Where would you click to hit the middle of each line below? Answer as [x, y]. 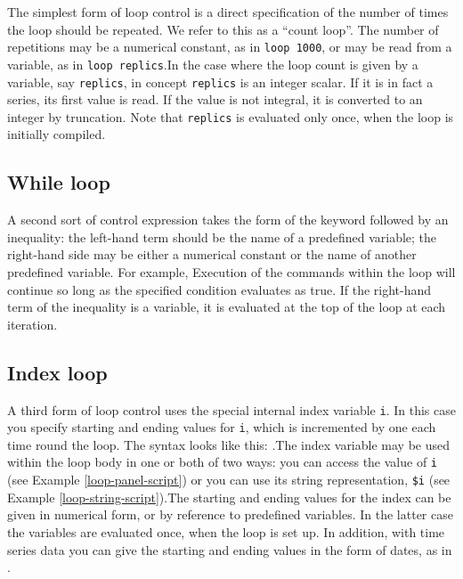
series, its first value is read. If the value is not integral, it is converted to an [215, 99]
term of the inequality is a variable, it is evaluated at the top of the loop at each [227, 307]
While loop [59, 182]
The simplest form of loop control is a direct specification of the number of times [228, 12]
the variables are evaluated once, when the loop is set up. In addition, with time [226, 531]
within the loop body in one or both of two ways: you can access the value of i [223, 462]
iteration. [32, 324]
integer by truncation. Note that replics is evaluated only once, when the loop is [231, 116]
